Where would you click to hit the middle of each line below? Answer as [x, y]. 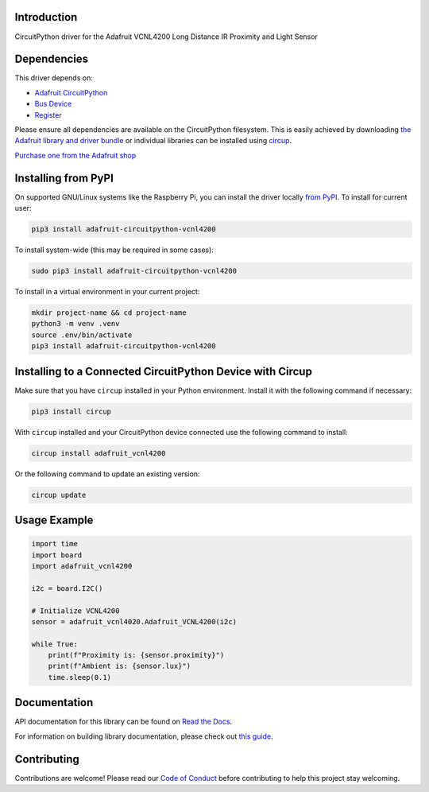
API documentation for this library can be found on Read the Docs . [124, 722]
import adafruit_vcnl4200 [82, 566]
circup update [59, 495]
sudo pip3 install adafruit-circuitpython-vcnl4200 [134, 271]
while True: [55, 644]
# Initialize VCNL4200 [75, 611]
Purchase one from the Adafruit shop [75, 155]
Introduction [46, 17]
